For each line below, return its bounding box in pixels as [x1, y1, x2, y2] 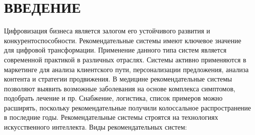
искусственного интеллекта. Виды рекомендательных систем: [4, 122, 187, 132]
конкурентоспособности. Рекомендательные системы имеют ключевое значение [4, 35, 241, 45]
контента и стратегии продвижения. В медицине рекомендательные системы [4, 74, 232, 84]
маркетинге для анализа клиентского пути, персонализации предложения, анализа [4, 64, 249, 74]
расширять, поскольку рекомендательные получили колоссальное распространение [4, 102, 251, 112]
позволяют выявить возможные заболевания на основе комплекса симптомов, [4, 83, 235, 93]
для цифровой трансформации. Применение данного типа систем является [4, 45, 227, 55]
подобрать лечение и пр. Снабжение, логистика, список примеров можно [4, 93, 223, 103]
